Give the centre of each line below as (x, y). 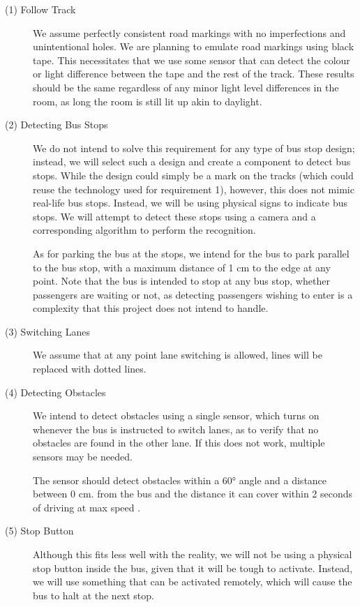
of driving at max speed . (87, 507)
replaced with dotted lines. (90, 369)
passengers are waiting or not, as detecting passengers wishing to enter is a (193, 294)
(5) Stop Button (39, 531)
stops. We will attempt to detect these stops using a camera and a (174, 216)
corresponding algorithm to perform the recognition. (144, 230)
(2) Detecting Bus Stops (57, 125)
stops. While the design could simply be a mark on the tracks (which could (193, 175)
